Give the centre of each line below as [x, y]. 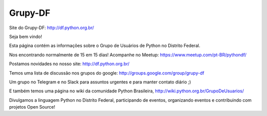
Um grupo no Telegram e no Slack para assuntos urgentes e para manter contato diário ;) [100, 82]
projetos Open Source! [32, 107]
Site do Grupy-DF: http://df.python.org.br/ [51, 28]
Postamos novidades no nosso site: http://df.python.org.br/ [69, 64]
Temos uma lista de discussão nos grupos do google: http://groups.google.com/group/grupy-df [107, 73]
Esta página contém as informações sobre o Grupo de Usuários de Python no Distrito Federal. [105, 46]
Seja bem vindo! [25, 37]
